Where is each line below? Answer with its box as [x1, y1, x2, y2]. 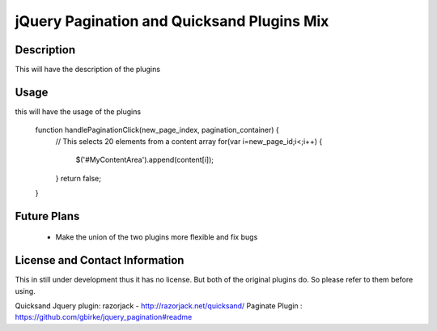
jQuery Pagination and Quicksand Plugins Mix [15, 12, 329, 30]
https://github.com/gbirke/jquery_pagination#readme [15, 312, 193, 322]
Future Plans [15, 209, 80, 223]
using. [15, 286, 36, 295]
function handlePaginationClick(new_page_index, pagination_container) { [35, 125, 279, 135]
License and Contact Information [15, 253, 185, 267]
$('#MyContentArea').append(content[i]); [75, 155, 214, 165]
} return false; [55, 173, 101, 183]
